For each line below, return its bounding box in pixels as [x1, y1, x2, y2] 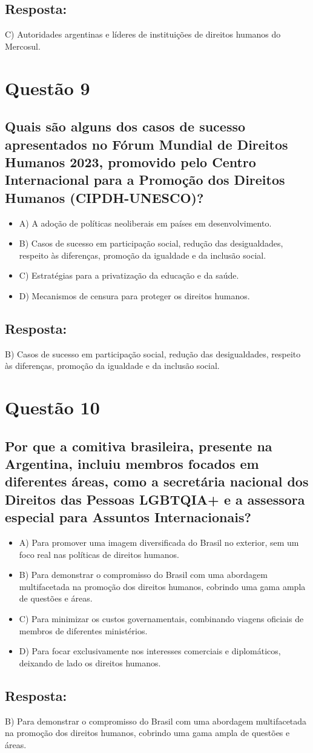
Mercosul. [5, 39, 41, 52]
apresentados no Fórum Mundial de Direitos [5, 134, 288, 153]
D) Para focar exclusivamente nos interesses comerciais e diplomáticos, [19, 645, 281, 657]
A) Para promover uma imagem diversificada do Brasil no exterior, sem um [19, 536, 299, 549]
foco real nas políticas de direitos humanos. [19, 548, 179, 560]
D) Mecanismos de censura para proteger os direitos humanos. [19, 289, 250, 302]
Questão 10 [5, 395, 100, 420]
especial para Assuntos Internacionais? [5, 508, 251, 526]
